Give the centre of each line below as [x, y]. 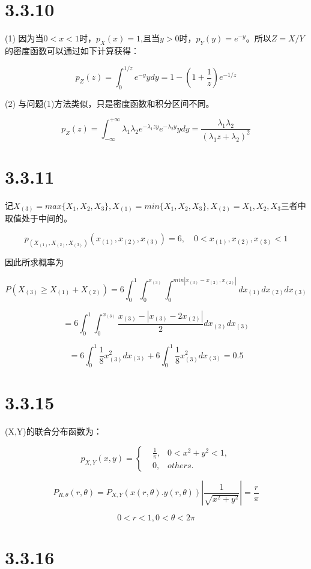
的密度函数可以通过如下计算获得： [72, 50]
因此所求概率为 [34, 261]
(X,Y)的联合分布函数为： [53, 431]
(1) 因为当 [24, 38]
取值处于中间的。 [38, 218]
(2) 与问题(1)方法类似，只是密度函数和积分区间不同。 [110, 103]
